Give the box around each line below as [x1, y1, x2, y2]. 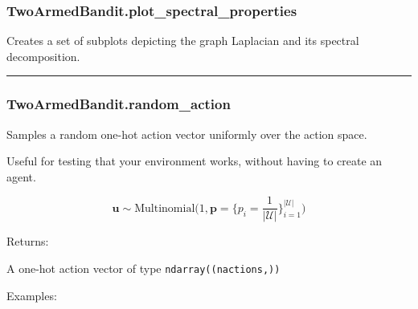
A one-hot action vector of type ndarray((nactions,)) [6, 260, 281, 277]
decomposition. [6, 47, 80, 64]
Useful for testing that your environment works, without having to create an [6, 152, 383, 169]
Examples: [6, 287, 57, 303]
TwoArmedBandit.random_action [6, 94, 231, 114]
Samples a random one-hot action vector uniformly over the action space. [6, 125, 367, 142]
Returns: [6, 233, 49, 250]
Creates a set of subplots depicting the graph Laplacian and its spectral [6, 32, 359, 49]
